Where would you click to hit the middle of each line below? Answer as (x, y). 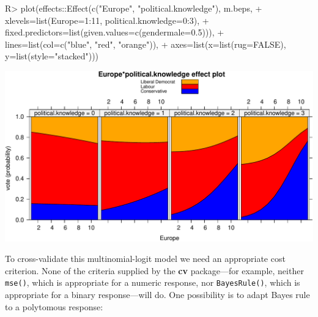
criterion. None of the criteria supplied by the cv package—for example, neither (154, 270)
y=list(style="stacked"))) (52, 56)
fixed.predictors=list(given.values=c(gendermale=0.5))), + (115, 32)
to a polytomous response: (54, 306)
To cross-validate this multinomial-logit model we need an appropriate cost (145, 259)
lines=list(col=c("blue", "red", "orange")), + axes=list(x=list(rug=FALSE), (146, 44)
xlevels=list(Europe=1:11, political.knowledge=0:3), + (107, 20)
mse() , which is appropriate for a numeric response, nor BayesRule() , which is (153, 282)
